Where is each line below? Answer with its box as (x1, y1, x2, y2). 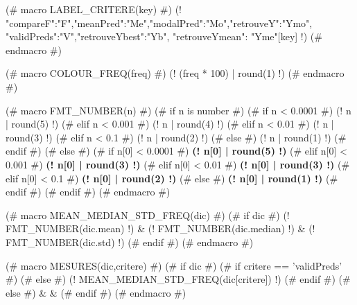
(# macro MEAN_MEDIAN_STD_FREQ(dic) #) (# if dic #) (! (6, 207, 290, 222)
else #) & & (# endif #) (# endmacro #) (6, 285, 186, 299)
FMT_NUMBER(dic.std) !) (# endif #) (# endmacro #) (6, 234, 254, 249)
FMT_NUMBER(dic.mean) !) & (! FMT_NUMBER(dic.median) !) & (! (6, 221, 315, 236)
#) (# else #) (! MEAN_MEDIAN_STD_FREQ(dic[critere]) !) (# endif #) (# (6, 272, 351, 286)
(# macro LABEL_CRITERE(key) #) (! (6, 2, 182, 16)
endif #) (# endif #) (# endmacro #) (6, 184, 171, 199)
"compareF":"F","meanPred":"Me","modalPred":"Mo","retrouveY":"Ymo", (6, 15, 313, 30)
